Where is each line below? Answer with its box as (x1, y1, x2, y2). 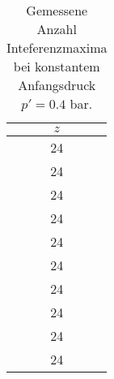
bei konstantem (13, 57, 100, 75)
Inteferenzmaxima (6, 38, 108, 57)
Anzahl (36, 19, 77, 38)
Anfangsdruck (18, 75, 96, 94)
